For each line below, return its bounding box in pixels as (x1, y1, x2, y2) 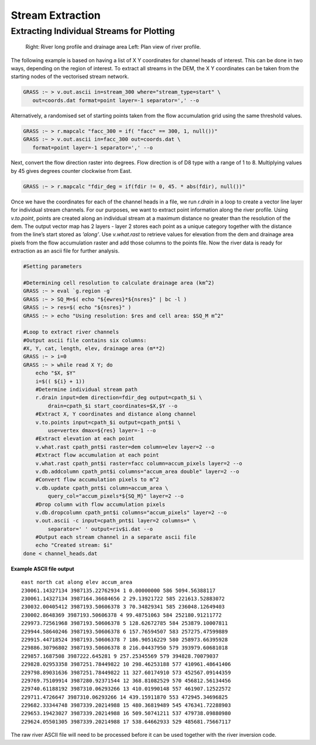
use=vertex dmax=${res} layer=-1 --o (47, 427, 156, 434)
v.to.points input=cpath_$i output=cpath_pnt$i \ (35, 419, 181, 426)
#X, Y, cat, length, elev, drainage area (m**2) (23, 345, 166, 352)
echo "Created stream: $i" (35, 542, 114, 549)
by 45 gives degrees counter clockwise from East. (11, 167, 132, 174)
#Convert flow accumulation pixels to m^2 (35, 477, 159, 483)
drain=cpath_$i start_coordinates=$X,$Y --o (47, 402, 178, 409)
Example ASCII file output (11, 565, 74, 572)
